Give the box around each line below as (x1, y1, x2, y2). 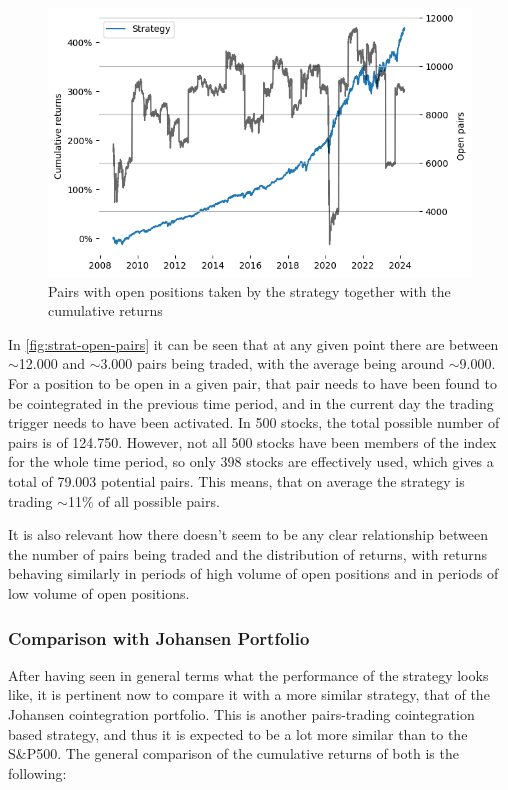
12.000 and (18, 353, 85, 374)
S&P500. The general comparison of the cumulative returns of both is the (8, 743, 459, 764)
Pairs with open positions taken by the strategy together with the (48, 280, 451, 301)
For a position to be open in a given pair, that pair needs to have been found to (8, 373, 497, 394)
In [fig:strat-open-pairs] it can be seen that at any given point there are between (8, 333, 499, 354)
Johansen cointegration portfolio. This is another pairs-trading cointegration (8, 704, 475, 725)
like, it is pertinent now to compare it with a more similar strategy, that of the (8, 684, 490, 705)
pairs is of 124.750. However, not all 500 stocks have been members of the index (8, 431, 497, 452)
